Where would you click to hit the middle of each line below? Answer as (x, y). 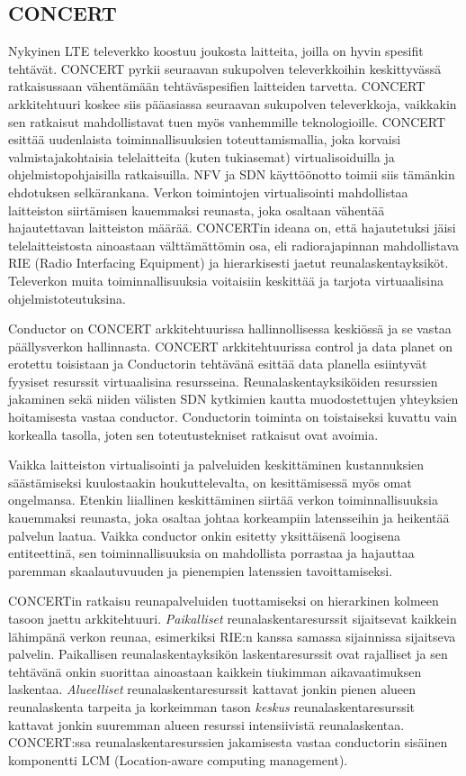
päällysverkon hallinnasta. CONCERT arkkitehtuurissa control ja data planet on (231, 346)
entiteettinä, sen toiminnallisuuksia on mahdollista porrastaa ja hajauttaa (211, 553)
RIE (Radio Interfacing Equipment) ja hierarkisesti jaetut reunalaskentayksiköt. (229, 263)
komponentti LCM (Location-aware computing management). (178, 759)
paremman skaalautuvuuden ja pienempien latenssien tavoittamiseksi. (201, 570)
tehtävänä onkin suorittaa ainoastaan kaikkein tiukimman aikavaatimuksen (215, 671)
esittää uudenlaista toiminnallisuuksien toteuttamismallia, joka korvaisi (205, 139)
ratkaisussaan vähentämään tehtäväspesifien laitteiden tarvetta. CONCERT (217, 86)
